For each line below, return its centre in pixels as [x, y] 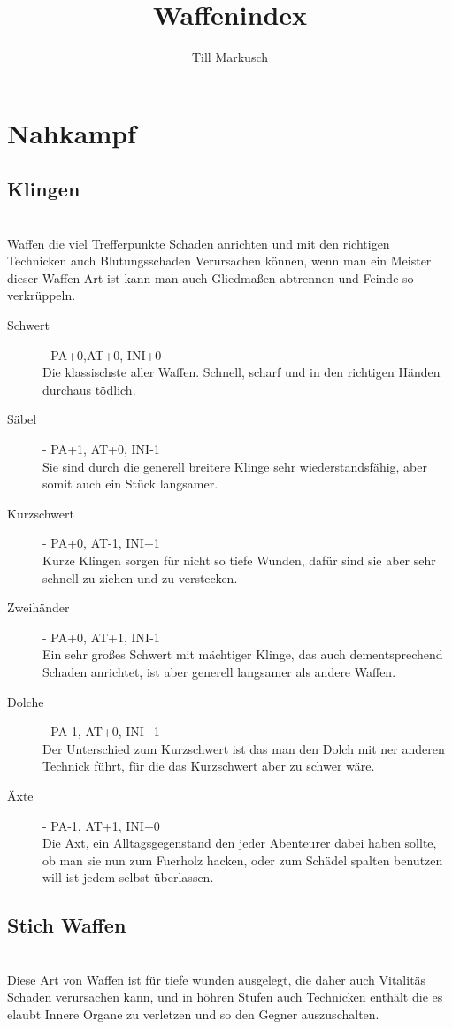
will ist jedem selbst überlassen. [128, 877]
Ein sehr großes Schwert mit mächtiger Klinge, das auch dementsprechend [243, 654]
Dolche [26, 701]
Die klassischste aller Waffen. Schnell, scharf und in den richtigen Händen [241, 372]
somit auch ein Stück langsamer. [130, 484]
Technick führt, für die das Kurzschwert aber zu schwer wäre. [209, 766]
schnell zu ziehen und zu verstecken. [140, 577]
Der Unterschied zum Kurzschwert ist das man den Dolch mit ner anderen [244, 748]
